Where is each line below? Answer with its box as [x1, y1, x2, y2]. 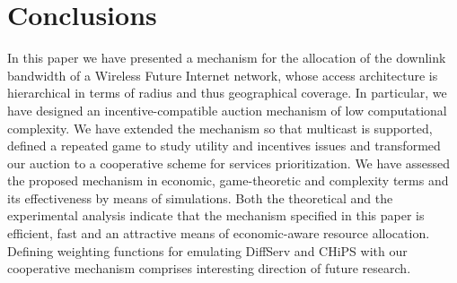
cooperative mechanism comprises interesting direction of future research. [7, 259, 411, 278]
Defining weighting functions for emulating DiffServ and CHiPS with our [7, 241, 408, 260]
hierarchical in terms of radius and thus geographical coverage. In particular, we [7, 83, 447, 102]
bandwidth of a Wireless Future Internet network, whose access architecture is [7, 65, 438, 84]
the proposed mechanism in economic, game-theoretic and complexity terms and [7, 171, 449, 190]
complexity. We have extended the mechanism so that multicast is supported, [7, 118, 433, 137]
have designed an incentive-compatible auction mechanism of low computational [7, 100, 447, 119]
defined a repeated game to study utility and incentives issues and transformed [7, 136, 441, 155]
